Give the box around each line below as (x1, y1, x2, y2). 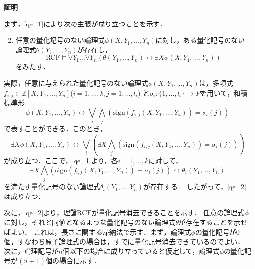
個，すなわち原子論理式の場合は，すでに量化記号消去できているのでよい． (4, 236, 245, 246)
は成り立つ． (4, 191, 45, 201)
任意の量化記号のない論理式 (15, 35, 105, 45)
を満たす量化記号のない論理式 (4, 181, 100, 192)
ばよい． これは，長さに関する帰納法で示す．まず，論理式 (4, 226, 191, 237)
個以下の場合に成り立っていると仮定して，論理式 (62, 245, 220, 256)
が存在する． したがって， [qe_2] (143, 181, 246, 192)
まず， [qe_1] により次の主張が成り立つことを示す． (4, 18, 167, 28)
